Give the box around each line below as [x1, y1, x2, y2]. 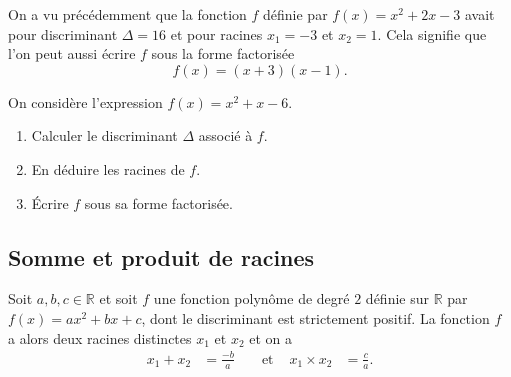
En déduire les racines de [31, 158, 185, 179]
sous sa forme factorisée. [84, 192, 233, 213]
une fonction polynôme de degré [153, 288, 350, 309]
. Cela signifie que [377, 23, 487, 44]
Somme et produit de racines [8, 241, 315, 272]
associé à [198, 125, 253, 146]
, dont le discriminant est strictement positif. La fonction [141, 307, 490, 328]
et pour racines [170, 23, 263, 44]
